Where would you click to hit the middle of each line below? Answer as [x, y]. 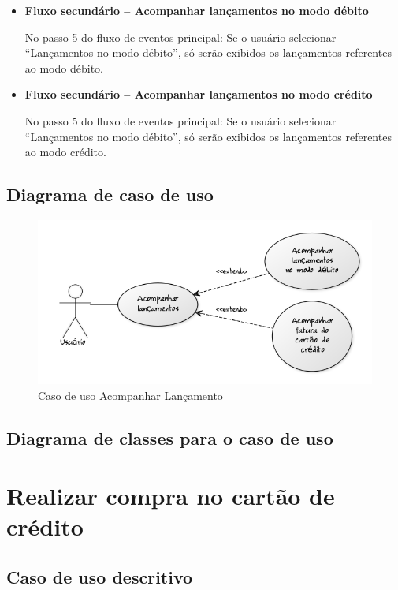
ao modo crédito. [65, 152]
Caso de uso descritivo [100, 577]
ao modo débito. [64, 67]
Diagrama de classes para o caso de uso [170, 437]
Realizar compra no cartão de [171, 496]
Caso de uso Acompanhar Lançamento [130, 395]
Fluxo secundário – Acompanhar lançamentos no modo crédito [199, 94]
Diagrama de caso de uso [110, 194]
